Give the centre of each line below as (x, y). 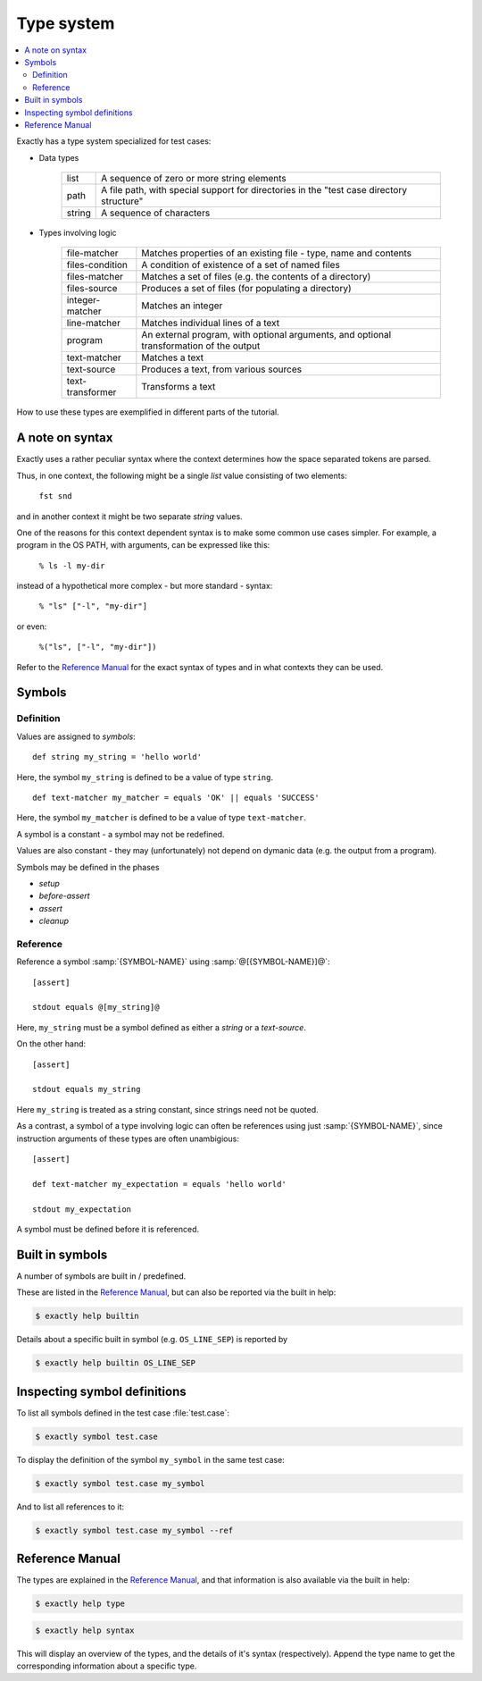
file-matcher (93, 253)
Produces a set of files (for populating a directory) (246, 289)
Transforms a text (179, 387)
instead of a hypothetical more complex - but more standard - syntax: (145, 586)
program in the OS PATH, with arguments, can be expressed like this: (143, 545)
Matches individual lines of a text (211, 324)
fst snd (56, 496)
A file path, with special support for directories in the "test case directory (254, 190)
